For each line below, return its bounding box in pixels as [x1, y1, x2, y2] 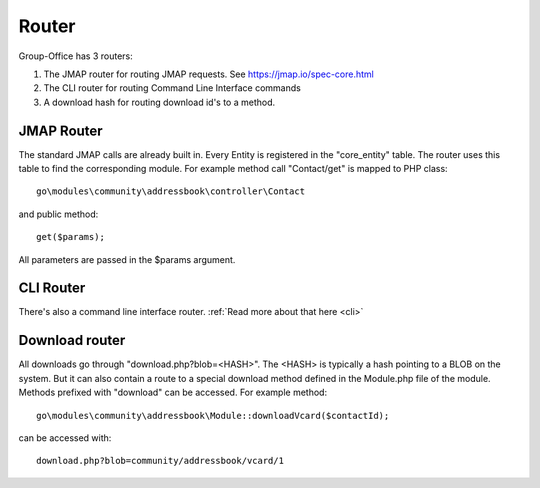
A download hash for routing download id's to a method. [43, 96, 276, 108]
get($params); [36, 231, 105, 243]
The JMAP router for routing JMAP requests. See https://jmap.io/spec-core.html [43, 68, 374, 80]
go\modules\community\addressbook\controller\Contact [36, 186, 305, 197]
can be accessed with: [18, 431, 112, 444]
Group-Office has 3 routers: [18, 50, 134, 62]
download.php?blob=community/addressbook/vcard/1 [36, 455, 285, 467]
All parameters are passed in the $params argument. [18, 253, 236, 265]
